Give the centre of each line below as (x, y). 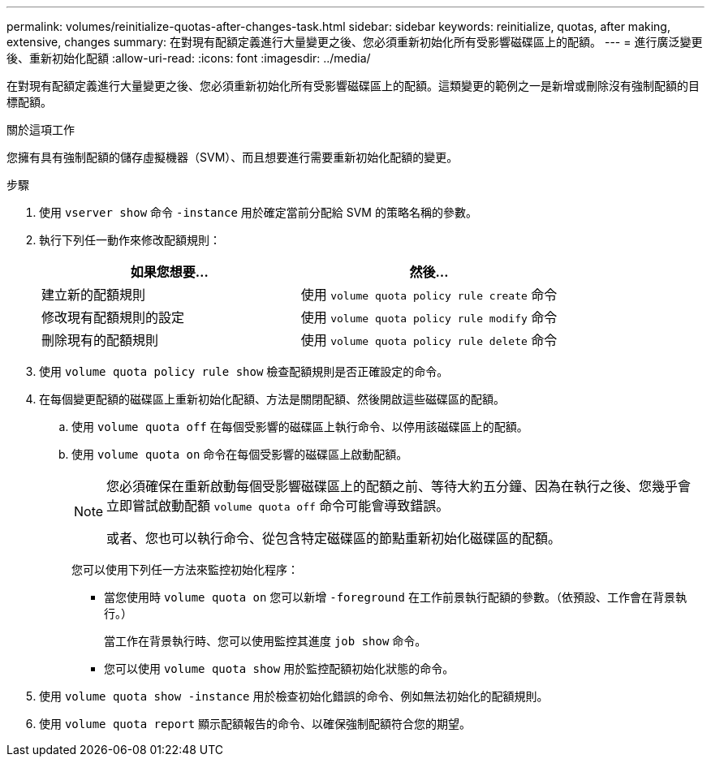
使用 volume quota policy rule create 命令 (429, 295)
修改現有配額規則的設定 (113, 317)
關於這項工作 (41, 129)
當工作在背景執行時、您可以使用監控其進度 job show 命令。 (265, 641)
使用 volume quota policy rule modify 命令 (429, 317)
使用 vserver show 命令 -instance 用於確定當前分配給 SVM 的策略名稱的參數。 (258, 212)
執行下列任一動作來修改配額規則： (130, 240)
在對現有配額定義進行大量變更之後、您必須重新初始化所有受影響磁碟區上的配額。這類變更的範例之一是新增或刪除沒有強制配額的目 (353, 86)
